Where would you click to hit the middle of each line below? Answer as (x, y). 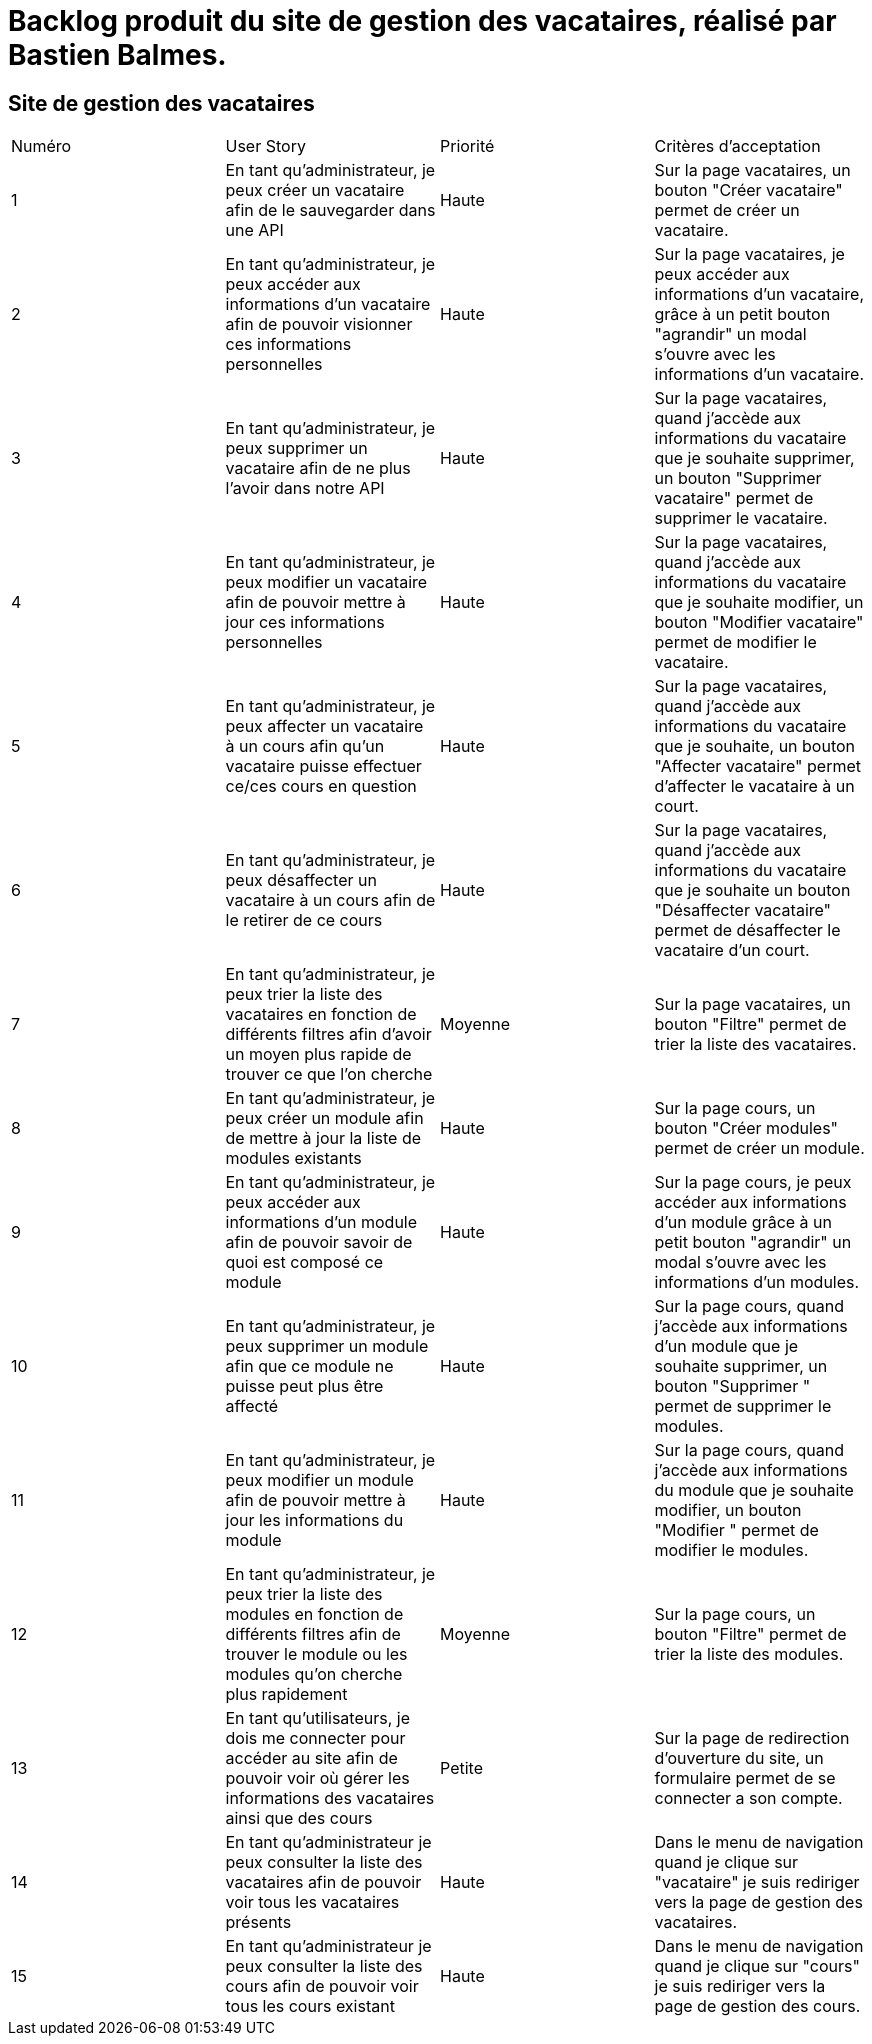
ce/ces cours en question (321, 786)
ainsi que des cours (299, 1818)
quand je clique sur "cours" (757, 1966)
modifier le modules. (731, 1550)
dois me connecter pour (315, 1738)
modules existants (293, 1158)
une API (254, 230)
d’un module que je (726, 1346)
